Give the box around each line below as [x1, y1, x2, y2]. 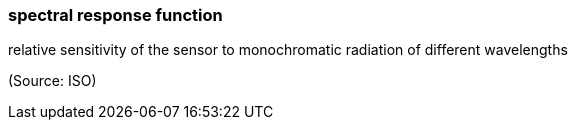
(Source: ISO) [8, 72, 97, 90]
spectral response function [8, 5, 223, 25]
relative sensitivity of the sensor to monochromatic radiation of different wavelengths [8, 41, 568, 59]
